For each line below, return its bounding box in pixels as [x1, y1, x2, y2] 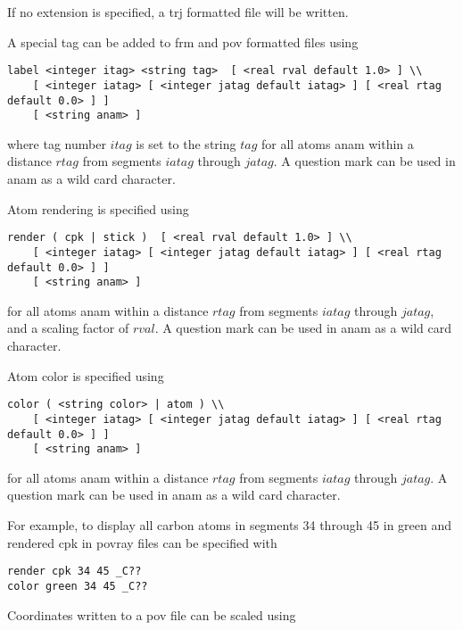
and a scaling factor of [7, 319, 129, 337]
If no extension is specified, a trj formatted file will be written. [7, 3, 349, 21]
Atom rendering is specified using [7, 199, 189, 218]
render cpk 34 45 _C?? [7, 565, 142, 578]
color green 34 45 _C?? [7, 579, 148, 593]
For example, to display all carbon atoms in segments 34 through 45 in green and [7, 516, 452, 534]
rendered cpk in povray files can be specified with [7, 533, 277, 551]
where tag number [7, 134, 106, 153]
